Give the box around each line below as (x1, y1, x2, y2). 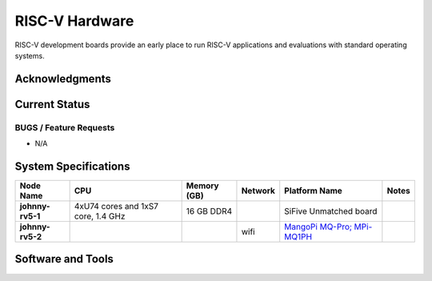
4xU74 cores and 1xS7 (74, 201, 159, 212)
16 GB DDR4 (186, 206, 233, 217)
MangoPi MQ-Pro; (284, 221, 352, 232)
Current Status (14, 97, 90, 111)
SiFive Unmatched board (284, 206, 378, 217)
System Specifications (14, 159, 130, 173)
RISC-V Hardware (14, 12, 134, 30)
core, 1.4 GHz (74, 211, 126, 222)
